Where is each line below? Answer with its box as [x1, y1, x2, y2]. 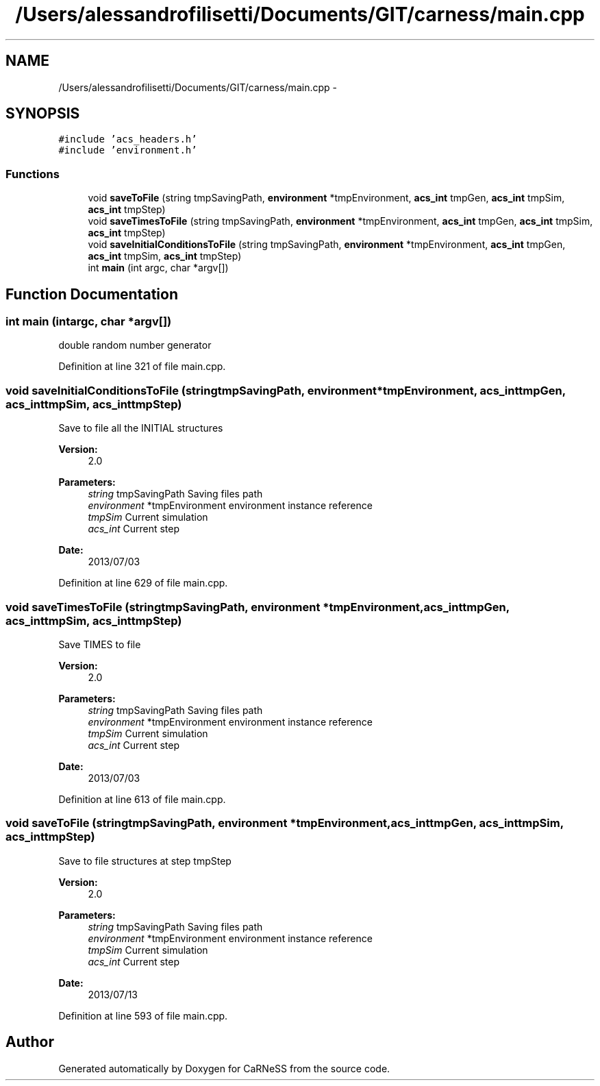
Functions [5, 166, 60, 181]
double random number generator [58, 339, 212, 351]
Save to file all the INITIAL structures [58, 422, 223, 434]
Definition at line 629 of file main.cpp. [58, 577, 228, 589]
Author [5, 1033, 54, 1051]
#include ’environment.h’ [58, 145, 197, 156]
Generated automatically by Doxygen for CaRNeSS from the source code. [58, 1062, 390, 1074]
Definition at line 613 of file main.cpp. [58, 793, 226, 805]
